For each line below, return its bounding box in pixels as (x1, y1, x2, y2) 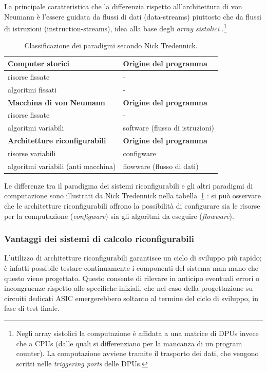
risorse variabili (8, 147, 56, 158)
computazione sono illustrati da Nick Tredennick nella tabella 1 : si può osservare (4, 190, 261, 201)
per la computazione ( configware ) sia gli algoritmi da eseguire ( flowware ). (4, 210, 234, 221)
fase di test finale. (4, 303, 60, 313)
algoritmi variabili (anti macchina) (8, 160, 116, 171)
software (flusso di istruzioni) (123, 122, 214, 133)
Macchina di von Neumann (8, 97, 105, 107)
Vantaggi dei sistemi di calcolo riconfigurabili (4, 232, 195, 245)
